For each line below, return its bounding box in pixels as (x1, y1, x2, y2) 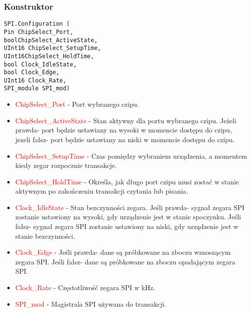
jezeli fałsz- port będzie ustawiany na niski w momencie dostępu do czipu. (15, 134, 235, 144)
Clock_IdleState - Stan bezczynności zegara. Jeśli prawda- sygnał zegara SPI (15, 202, 245, 212)
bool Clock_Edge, (4, 69, 60, 76)
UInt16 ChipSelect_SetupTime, (4, 45, 101, 52)
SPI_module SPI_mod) (4, 85, 70, 92)
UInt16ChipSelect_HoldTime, (4, 52, 94, 60)
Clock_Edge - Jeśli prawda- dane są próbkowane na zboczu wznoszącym (15, 247, 231, 257)
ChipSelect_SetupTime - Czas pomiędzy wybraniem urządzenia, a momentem (15, 150, 247, 161)
